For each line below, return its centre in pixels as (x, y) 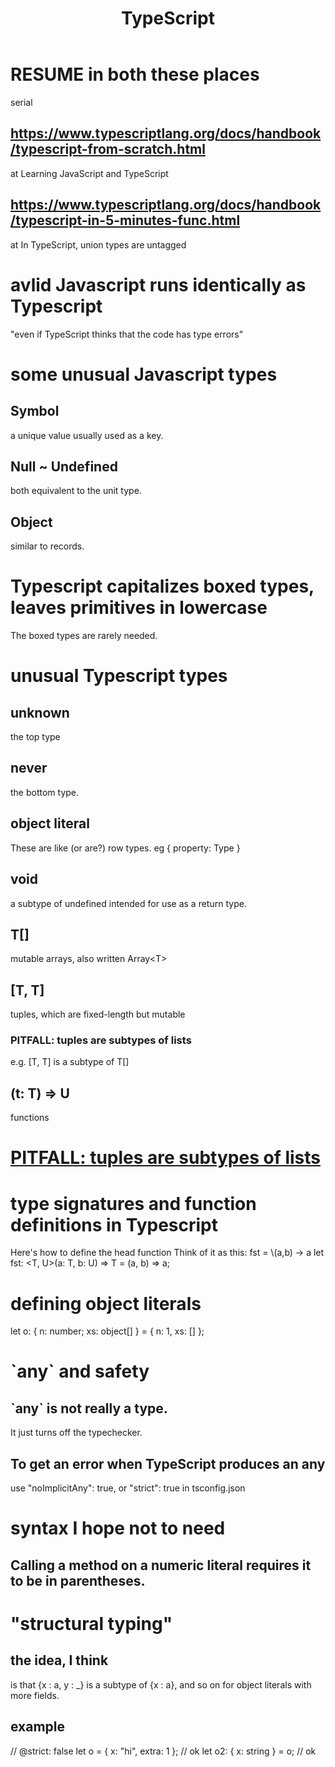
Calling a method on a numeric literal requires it (161, 1565)
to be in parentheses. (78, 1580)
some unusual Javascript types (144, 374)
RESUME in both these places (135, 74)
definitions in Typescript (114, 1224)
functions (30, 1118)
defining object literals (106, 1303)
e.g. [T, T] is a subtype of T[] (70, 1062)
